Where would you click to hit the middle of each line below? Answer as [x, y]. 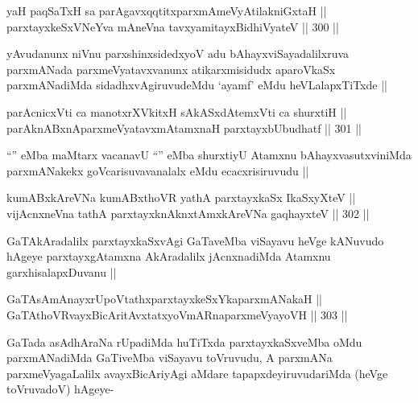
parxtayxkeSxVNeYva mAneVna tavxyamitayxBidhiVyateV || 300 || [173, 26]
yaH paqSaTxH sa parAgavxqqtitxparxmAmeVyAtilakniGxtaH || [167, 10]
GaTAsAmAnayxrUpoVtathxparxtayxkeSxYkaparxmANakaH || [164, 299]
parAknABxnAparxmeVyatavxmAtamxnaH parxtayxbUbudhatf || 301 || [184, 127]
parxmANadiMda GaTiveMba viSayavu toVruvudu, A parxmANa [170, 358]
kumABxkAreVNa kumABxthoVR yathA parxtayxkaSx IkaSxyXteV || [181, 197]
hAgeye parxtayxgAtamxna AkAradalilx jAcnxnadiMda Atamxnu [169, 256]
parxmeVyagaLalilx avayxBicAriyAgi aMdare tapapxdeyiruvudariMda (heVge [197, 373]
